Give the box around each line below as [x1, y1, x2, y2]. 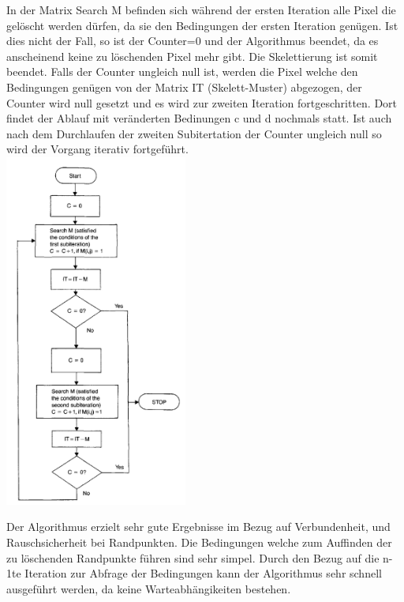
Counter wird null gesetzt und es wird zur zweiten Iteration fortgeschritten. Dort [6, 94, 398, 111]
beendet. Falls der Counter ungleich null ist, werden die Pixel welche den [6, 63, 358, 80]
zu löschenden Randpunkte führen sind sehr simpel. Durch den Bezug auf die [6, 549, 380, 566]
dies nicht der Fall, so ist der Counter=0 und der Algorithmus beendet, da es [6, 32, 379, 49]
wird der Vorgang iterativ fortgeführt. [6, 141, 189, 157]
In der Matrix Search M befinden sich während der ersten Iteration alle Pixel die [6, 2, 396, 17]
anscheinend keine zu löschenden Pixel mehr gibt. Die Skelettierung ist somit [6, 47, 378, 64]
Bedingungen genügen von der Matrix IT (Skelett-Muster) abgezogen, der [6, 78, 362, 95]
